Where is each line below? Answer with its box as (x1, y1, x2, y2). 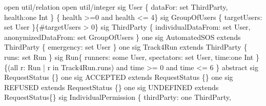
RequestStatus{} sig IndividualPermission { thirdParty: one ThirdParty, (4, 92, 231, 102)
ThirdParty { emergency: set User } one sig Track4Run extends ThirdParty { (4, 41, 248, 52)
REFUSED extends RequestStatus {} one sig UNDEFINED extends (4, 81, 219, 92)
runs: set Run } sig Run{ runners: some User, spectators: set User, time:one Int (4, 51, 254, 62)
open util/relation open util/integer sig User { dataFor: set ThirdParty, (4, 2, 228, 12)
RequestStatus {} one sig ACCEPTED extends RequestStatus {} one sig (4, 72, 233, 82)
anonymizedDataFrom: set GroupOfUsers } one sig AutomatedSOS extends (4, 31, 241, 42)
